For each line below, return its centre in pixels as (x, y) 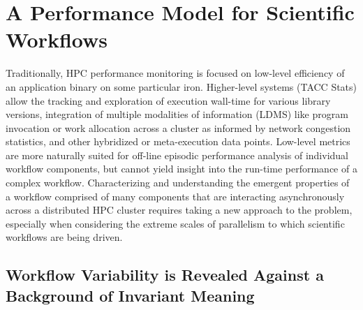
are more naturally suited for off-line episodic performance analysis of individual (177, 155)
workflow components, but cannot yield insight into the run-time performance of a (181, 169)
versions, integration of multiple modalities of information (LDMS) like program (177, 114)
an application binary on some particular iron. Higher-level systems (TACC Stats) (181, 86)
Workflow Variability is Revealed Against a (165, 275)
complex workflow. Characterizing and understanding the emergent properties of (178, 183)
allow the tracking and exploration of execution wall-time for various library (168, 100)
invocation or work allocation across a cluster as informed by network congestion (178, 127)
